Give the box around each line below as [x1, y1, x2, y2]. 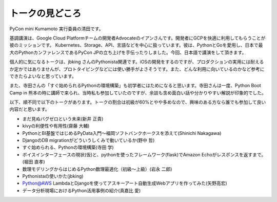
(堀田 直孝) [22, 159, 46, 165]
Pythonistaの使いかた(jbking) [22, 173, 84, 179]
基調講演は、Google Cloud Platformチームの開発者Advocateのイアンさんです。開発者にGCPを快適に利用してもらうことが [9, 35, 266, 41]
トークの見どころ [9, 8, 82, 19]
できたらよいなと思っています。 [9, 73, 76, 79]
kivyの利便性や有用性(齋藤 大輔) [22, 123, 90, 129]
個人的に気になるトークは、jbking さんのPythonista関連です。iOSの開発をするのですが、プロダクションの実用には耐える [9, 59, 264, 65]
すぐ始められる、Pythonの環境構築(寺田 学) [22, 144, 114, 151]
